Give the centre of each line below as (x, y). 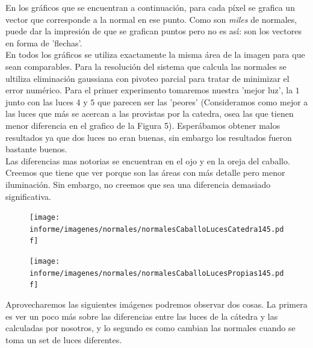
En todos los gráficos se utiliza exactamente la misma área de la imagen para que (155, 54)
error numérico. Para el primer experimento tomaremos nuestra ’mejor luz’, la (149, 90)
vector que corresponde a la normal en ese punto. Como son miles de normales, (151, 19)
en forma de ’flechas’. (44, 42)
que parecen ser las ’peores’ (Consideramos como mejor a (203, 101)
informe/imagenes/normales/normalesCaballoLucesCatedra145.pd (157, 229)
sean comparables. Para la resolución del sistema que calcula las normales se (146, 66)
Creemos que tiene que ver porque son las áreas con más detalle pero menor (145, 172)
